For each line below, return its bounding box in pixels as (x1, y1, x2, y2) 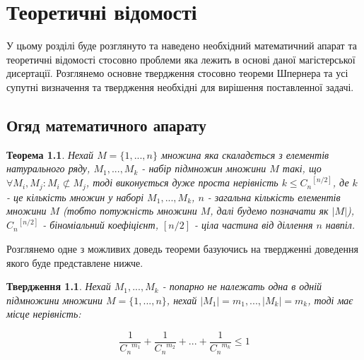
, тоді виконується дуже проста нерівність (86, 175, 278, 190)
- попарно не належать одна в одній (162, 279, 322, 294)
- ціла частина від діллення (194, 217, 313, 232)
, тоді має (307, 292, 353, 307)
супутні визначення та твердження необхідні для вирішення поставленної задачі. (6, 79, 354, 94)
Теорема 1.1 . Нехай (6, 147, 94, 162)
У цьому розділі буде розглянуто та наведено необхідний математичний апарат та (6, 38, 357, 53)
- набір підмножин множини (141, 161, 266, 176)
